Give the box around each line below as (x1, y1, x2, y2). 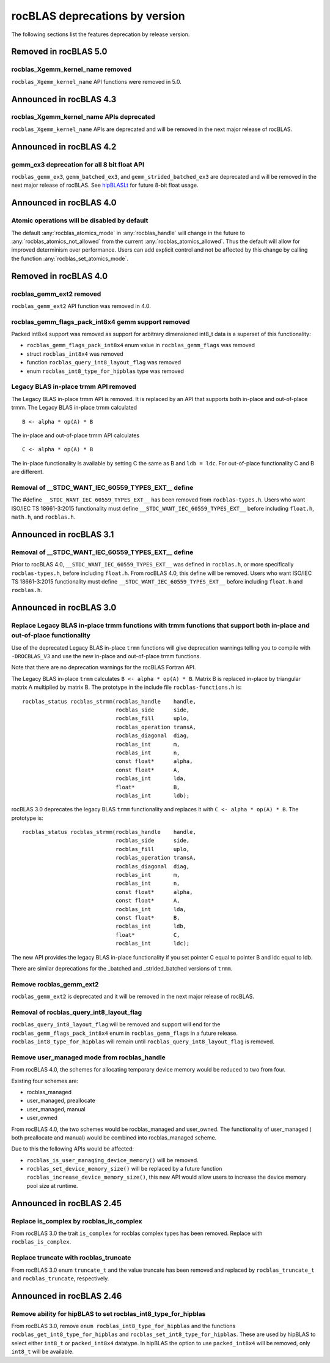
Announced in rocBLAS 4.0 (11, 198, 117, 208)
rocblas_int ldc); (115, 940, 190, 947)
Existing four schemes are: (11, 1077, 79, 1084)
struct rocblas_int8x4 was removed (26, 350, 123, 358)
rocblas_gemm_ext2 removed (11, 290, 101, 298)
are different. (11, 468, 44, 476)
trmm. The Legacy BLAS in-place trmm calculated (11, 404, 137, 411)
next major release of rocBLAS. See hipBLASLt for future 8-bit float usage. (11, 181, 199, 189)
